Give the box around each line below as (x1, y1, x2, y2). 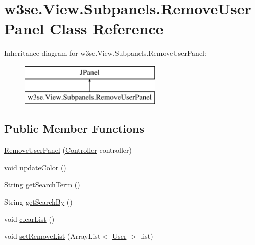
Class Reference (50, 18, 164, 39)
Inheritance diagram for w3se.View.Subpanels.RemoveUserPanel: (4, 48, 206, 58)
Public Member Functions (4, 121, 144, 137)
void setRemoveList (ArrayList (4, 231, 101, 241)
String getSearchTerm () (4, 179, 80, 190)
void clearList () (4, 213, 55, 224)
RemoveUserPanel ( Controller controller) (4, 145, 132, 155)
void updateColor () (4, 162, 66, 172)
